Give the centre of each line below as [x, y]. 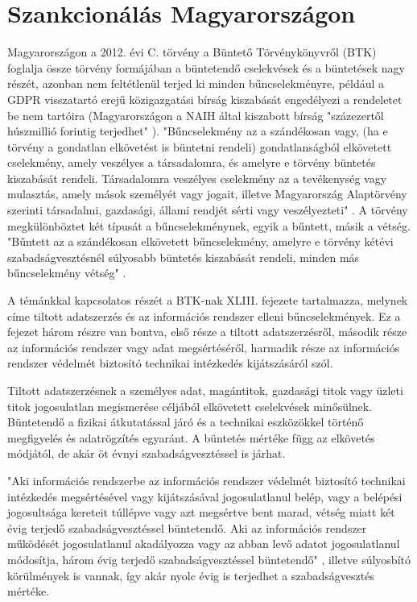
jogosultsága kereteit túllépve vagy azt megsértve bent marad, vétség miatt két [201, 512]
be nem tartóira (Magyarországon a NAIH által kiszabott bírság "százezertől [196, 115]
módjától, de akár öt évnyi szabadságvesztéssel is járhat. [147, 453]
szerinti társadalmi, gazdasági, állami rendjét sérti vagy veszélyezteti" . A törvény [208, 210]
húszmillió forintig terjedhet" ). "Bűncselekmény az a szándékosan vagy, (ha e [198, 131]
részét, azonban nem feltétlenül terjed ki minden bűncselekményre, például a [196, 83]
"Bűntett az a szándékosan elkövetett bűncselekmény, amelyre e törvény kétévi [200, 241]
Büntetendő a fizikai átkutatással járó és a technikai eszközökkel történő [186, 422]
